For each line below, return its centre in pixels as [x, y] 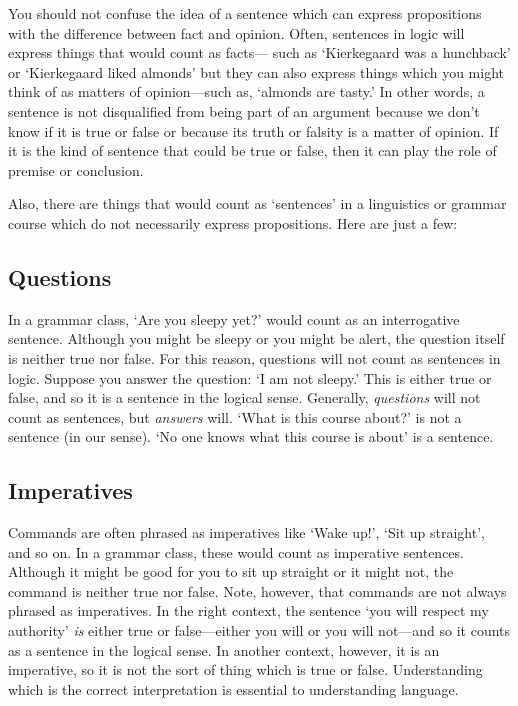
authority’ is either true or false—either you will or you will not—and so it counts [259, 630]
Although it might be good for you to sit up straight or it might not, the [231, 571]
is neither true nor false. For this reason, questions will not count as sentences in [254, 357]
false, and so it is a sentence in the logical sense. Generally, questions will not [244, 397]
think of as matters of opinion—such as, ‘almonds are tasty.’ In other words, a [246, 91]
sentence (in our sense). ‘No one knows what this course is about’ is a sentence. [251, 436]
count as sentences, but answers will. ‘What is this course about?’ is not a [235, 416]
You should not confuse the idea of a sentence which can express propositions [245, 13]
